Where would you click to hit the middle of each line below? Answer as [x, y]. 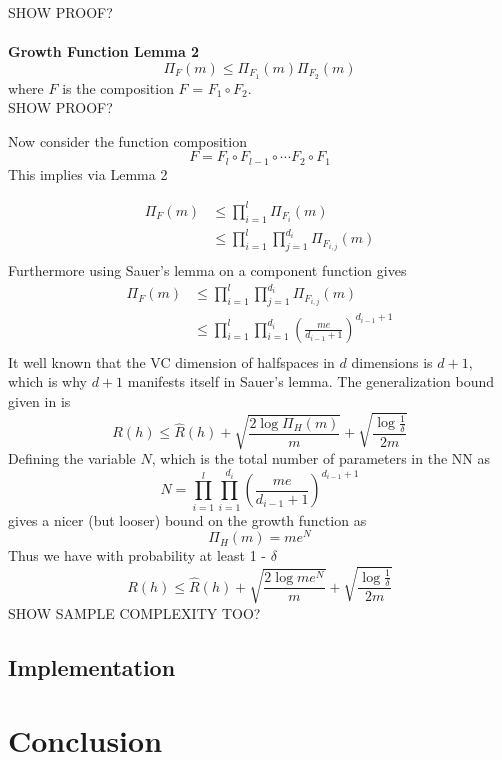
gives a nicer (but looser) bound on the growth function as [187, 519]
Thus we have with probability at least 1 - [137, 555]
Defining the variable [72, 458]
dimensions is [392, 361]
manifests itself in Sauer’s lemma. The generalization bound [311, 381]
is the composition [118, 87]
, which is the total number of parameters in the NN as [320, 458]
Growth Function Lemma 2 [104, 51]
